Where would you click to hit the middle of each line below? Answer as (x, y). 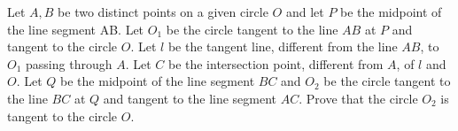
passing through (69, 63)
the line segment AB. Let (76, 29)
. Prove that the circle (358, 98)
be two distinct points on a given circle (163, 12)
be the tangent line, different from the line (283, 46)
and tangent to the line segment (190, 98)
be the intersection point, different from (276, 63)
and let (305, 12)
